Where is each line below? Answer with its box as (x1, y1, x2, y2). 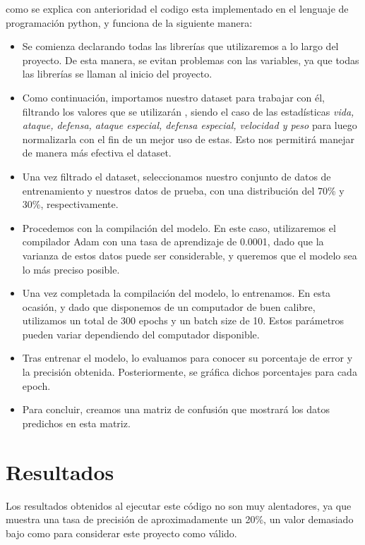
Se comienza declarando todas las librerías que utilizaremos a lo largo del (22, 39, 339, 54)
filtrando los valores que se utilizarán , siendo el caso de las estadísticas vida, (22, 104, 354, 118)
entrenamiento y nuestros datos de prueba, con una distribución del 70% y (22, 183, 345, 197)
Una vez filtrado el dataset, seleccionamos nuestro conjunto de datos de (22, 169, 331, 183)
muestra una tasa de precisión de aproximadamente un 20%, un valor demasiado (6, 512, 354, 527)
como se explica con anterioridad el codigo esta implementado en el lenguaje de (6, 1, 349, 16)
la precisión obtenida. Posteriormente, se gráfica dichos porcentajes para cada (22, 365, 357, 379)
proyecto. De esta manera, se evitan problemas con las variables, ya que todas (22, 52, 359, 67)
